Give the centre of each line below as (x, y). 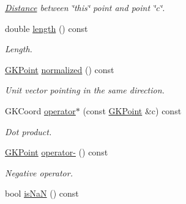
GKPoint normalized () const (60, 69)
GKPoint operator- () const (57, 152)
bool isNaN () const (42, 193)
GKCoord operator (40, 110)
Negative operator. (39, 172)
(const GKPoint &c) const (132, 110)
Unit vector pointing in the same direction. (85, 90)
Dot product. (28, 131)
